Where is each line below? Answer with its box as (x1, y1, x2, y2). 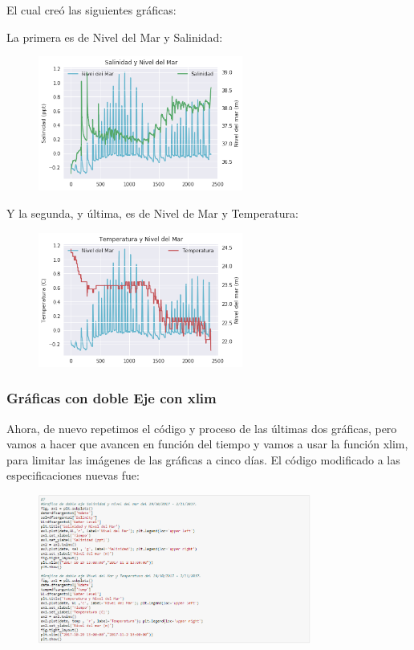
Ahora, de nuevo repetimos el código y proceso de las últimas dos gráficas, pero (6, 419, 397, 436)
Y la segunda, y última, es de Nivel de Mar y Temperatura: (6, 204, 298, 221)
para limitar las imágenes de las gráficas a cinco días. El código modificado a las (6, 451, 400, 468)
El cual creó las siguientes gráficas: (6, 2, 177, 18)
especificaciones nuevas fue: (6, 467, 140, 484)
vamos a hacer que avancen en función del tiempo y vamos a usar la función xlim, (6, 435, 408, 452)
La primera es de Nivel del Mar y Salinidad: (6, 28, 223, 45)
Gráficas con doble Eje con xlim (6, 388, 217, 408)
